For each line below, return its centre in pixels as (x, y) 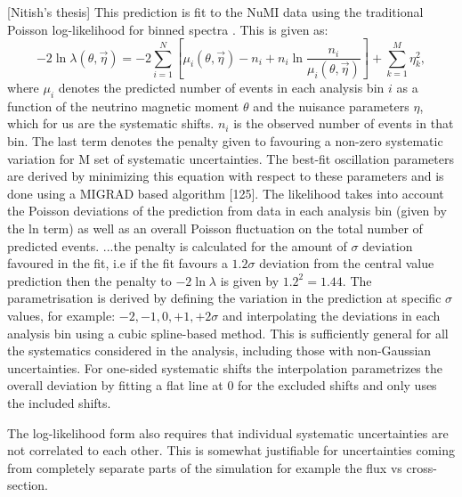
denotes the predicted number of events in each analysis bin (221, 88)
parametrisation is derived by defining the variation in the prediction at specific (224, 298)
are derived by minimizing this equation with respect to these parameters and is (226, 176)
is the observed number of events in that (344, 123)
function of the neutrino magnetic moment (123, 106)
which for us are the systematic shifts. (111, 123)
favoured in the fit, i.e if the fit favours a (118, 263)
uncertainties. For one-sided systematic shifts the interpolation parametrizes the (225, 367)
